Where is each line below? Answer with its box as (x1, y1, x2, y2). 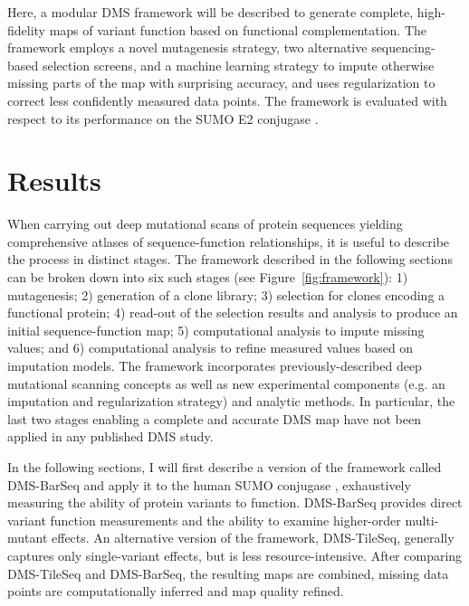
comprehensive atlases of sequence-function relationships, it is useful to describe (7, 232, 450, 251)
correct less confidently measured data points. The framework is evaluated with (7, 90, 447, 109)
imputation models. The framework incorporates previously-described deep (7, 356, 422, 375)
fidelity (7, 20, 46, 39)
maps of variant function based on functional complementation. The (49, 20, 427, 39)
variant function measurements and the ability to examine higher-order (7, 510, 401, 529)
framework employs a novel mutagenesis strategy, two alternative (7, 38, 368, 57)
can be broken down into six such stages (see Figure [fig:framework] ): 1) (7, 268, 408, 287)
